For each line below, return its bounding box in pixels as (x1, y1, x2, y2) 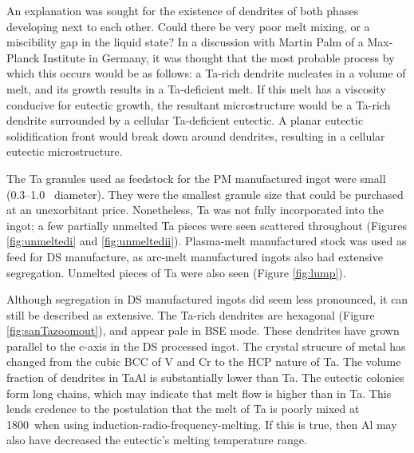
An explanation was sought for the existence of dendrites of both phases (6, 2, 359, 18)
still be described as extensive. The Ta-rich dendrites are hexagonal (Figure (6, 306, 375, 323)
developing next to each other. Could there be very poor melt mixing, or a (6, 18, 370, 34)
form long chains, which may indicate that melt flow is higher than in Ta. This (6, 384, 392, 401)
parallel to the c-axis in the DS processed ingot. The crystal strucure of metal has (6, 337, 406, 354)
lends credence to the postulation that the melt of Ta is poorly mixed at (6, 400, 360, 417)
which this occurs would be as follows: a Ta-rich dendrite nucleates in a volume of (6, 65, 406, 81)
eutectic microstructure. (6, 143, 123, 160)
